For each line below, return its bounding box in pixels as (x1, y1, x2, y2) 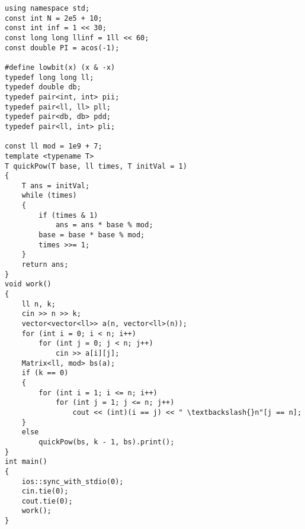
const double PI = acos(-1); (5, 43, 120, 52)
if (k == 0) (21, 369, 69, 378)
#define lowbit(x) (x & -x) (5, 63, 115, 72)
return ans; (21, 260, 69, 269)
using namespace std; (5, 4, 90, 12)
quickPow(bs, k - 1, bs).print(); (38, 437, 175, 446)
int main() (5, 457, 47, 466)
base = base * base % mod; (38, 231, 145, 240)
